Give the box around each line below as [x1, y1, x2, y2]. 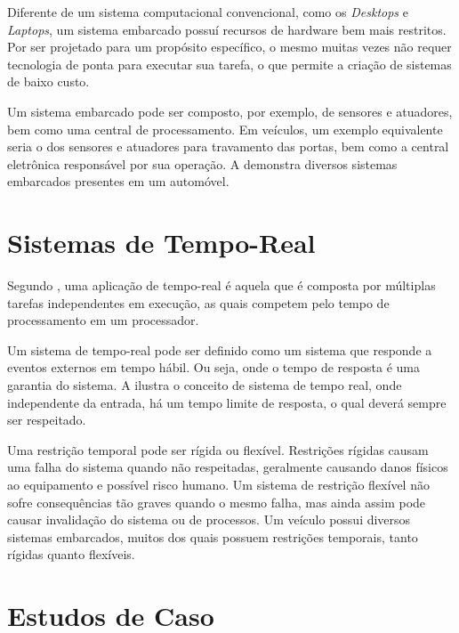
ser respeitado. [7, 410, 86, 429]
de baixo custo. [7, 72, 90, 91]
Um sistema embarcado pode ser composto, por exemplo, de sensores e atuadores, [7, 101, 453, 120]
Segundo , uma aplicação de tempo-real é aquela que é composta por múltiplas [7, 276, 436, 295]
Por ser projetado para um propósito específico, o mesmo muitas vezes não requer [7, 37, 452, 56]
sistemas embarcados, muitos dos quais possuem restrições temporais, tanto [7, 527, 418, 546]
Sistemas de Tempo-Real [7, 224, 316, 261]
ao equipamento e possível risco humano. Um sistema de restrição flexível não [7, 475, 430, 493]
